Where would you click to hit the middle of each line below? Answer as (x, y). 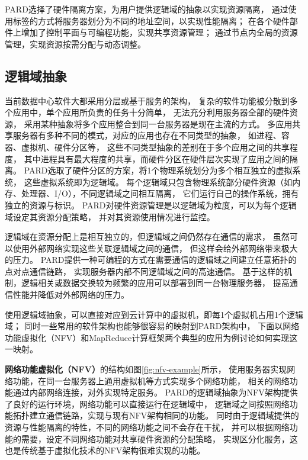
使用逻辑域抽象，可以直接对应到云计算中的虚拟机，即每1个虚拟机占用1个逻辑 (154, 314)
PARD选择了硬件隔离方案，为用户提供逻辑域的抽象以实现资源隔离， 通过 (147, 9)
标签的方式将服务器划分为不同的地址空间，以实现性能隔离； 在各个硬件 (151, 20)
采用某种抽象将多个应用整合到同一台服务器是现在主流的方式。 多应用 (158, 123)
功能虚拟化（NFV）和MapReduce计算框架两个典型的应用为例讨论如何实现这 (151, 337)
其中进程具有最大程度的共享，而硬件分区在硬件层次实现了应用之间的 (157, 158)
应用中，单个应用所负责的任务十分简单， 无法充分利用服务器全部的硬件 (151, 112)
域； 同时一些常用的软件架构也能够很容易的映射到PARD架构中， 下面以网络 (152, 326)
